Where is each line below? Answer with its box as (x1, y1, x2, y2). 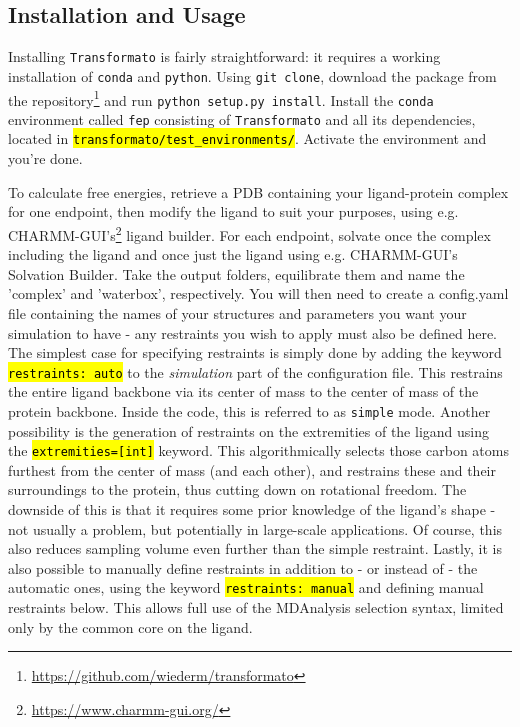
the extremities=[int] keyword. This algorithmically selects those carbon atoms (8, 440, 509, 461)
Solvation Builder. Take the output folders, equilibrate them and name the (8, 263, 465, 284)
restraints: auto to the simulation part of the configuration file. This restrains (8, 361, 503, 382)
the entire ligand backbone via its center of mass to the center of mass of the (8, 381, 479, 402)
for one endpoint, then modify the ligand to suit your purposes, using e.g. (8, 201, 459, 222)
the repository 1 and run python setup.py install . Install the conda (8, 86, 434, 110)
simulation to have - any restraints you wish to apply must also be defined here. (8, 322, 498, 343)
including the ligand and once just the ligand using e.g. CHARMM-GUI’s (8, 244, 458, 265)
